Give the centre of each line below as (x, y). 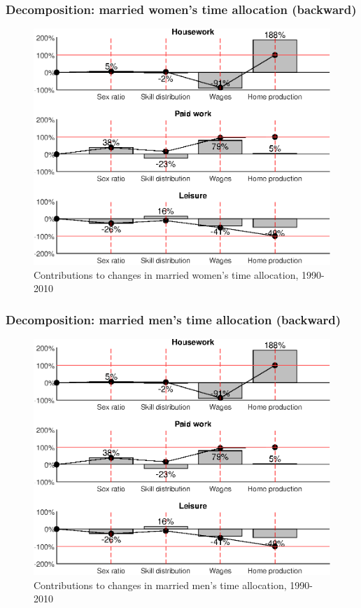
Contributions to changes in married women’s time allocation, (166, 274)
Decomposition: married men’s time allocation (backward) (174, 319)
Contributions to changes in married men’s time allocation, (160, 585)
